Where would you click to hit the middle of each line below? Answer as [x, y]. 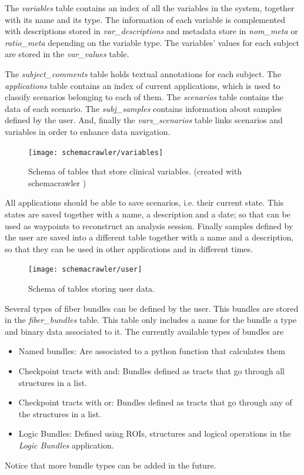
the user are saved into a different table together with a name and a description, [149, 237]
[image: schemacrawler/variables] [96, 152]
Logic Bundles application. [66, 445]
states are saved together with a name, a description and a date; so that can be [148, 214]
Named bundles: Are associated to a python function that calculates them [152, 351]
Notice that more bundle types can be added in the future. [111, 465]
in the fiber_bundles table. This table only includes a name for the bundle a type [151, 320]
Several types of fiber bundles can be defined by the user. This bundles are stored [152, 308]
